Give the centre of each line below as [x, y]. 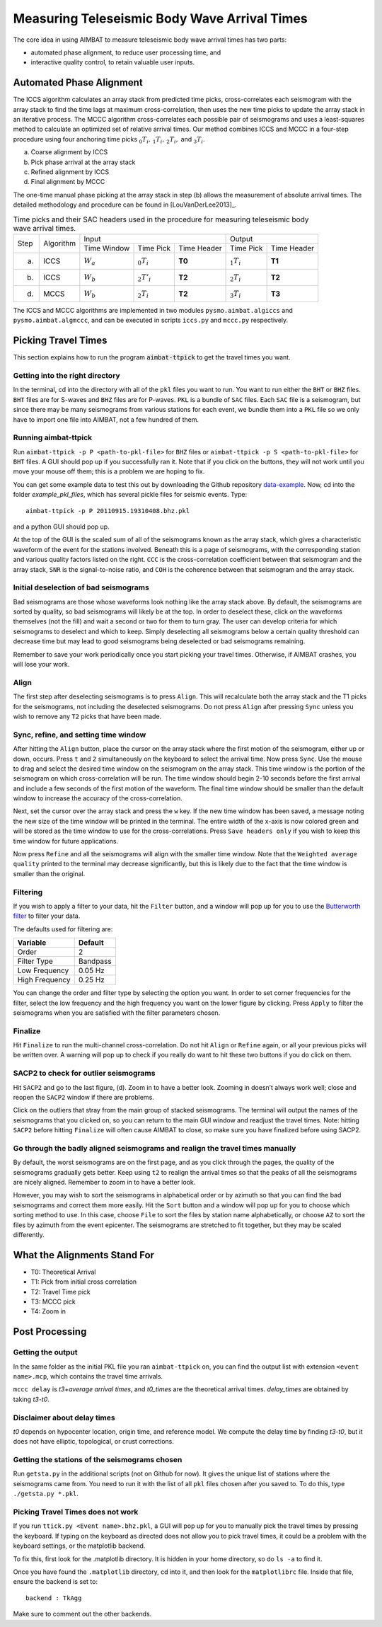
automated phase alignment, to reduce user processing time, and [126, 52]
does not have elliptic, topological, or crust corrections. [94, 1442]
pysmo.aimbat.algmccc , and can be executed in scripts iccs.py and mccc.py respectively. [151, 320]
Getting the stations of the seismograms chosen [98, 1460]
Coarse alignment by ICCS [69, 152]
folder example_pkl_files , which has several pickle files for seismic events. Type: [130, 495]
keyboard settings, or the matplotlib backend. [79, 1546]
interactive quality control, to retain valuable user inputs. [113, 62]
